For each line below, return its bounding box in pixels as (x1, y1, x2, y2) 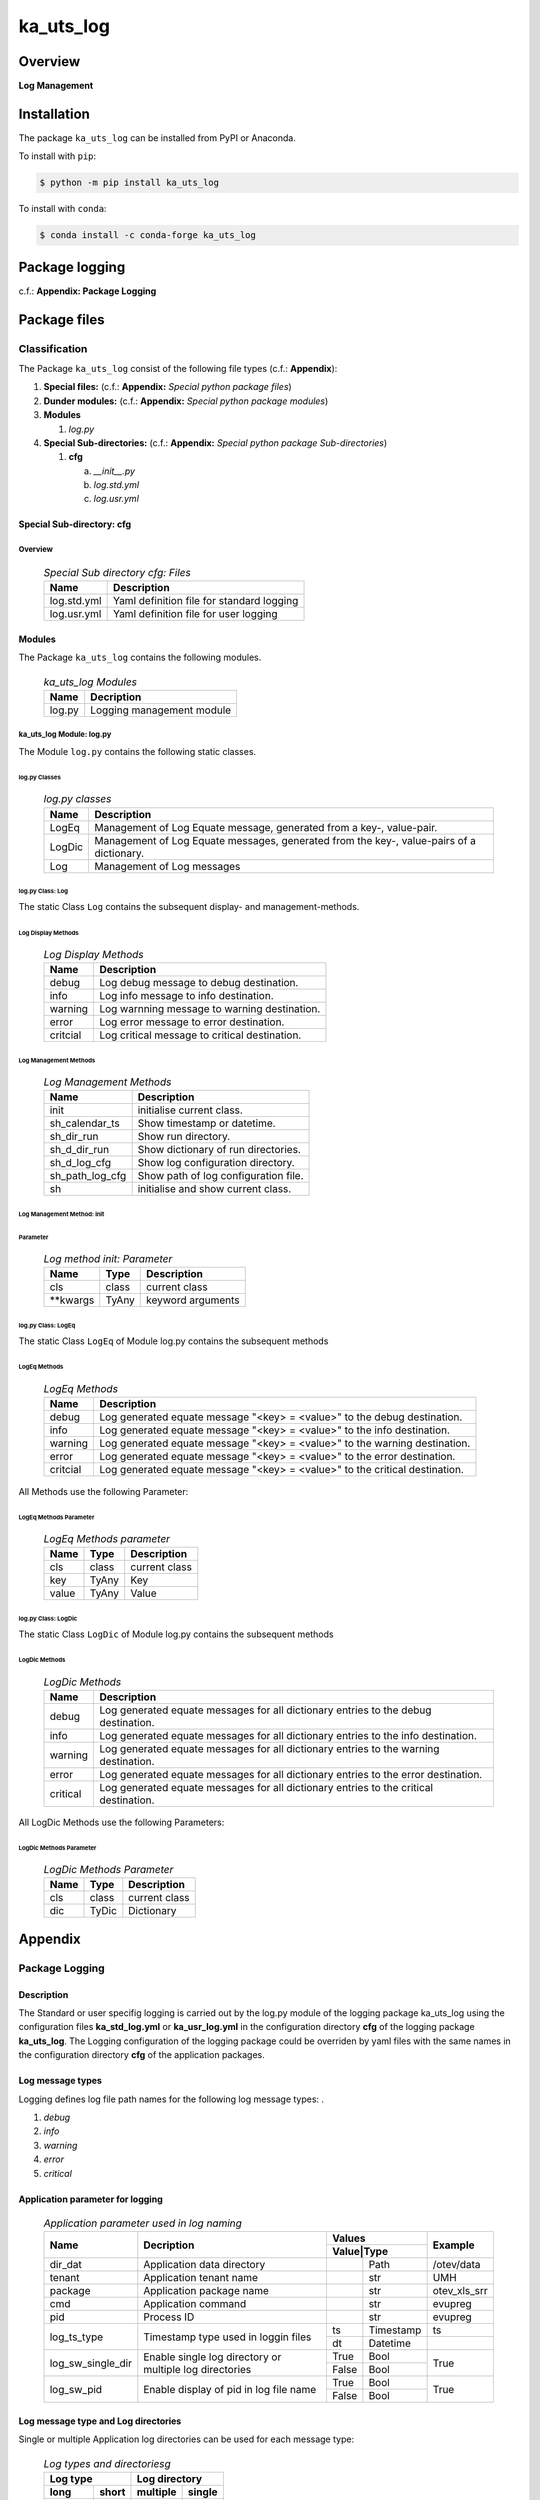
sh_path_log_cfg (49, 1169, 127, 1183)
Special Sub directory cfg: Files (43, 566, 192, 580)
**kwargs (49, 1293, 95, 1307)
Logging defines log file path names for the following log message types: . (18, 2093, 325, 2105)
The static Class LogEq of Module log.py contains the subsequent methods (18, 1335, 329, 1347)
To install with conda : (18, 203, 107, 215)
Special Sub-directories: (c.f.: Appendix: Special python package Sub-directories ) (43, 436, 388, 449)
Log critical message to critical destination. (99, 1028, 302, 1042)
